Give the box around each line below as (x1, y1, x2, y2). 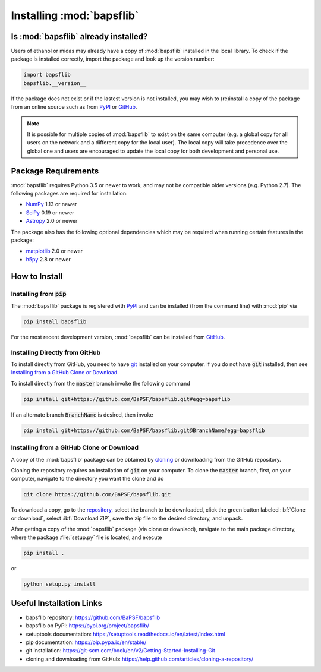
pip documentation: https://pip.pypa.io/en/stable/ (26, 639, 147, 646)
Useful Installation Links (11, 598, 102, 608)
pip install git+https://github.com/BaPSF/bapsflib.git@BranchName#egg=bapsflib (23, 427, 265, 434)
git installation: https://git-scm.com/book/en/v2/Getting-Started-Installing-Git (26, 647, 215, 654)
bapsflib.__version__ (23, 80, 87, 86)
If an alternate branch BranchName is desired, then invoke (11, 411, 153, 418)
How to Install (11, 271, 63, 282)
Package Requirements (11, 166, 99, 176)
